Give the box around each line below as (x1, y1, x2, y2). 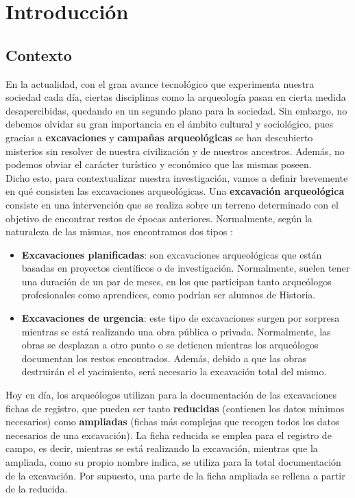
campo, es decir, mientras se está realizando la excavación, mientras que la (5, 441, 318, 455)
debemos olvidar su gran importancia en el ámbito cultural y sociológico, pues (5, 117, 334, 131)
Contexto (5, 44, 72, 65)
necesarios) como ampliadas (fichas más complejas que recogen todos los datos (5, 414, 340, 429)
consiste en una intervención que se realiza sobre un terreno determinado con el (5, 197, 339, 211)
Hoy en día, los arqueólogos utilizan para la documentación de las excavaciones (5, 388, 336, 402)
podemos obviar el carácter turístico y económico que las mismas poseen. (5, 157, 312, 171)
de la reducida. (5, 482, 68, 496)
